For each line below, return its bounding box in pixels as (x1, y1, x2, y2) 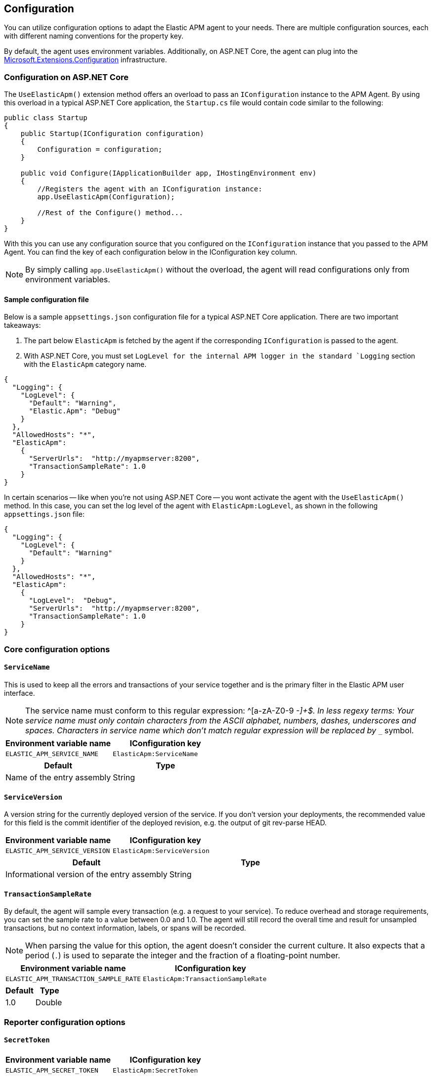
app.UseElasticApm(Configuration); (37, 193, 175, 201)
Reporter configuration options (4, 1017, 126, 1027)
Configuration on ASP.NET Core (4, 72, 129, 82)
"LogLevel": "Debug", (29, 596, 117, 605)
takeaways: (4, 321, 41, 330)
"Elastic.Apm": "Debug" (29, 407, 121, 415)
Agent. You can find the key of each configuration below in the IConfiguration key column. (4, 248, 298, 257)
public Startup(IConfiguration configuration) (20, 130, 204, 138)
